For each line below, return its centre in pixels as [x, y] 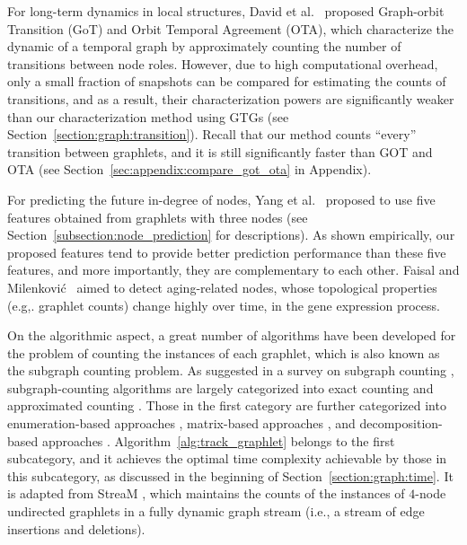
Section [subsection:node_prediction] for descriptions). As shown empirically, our [231, 235]
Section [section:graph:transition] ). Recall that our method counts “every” [212, 134]
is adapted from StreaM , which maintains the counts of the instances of [206, 493]
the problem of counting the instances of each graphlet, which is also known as [224, 352]
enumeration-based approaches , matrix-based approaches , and [181, 423]
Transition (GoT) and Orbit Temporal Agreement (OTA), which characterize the [231, 28]
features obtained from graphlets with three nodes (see [158, 217]
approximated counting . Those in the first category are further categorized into [227, 405]
